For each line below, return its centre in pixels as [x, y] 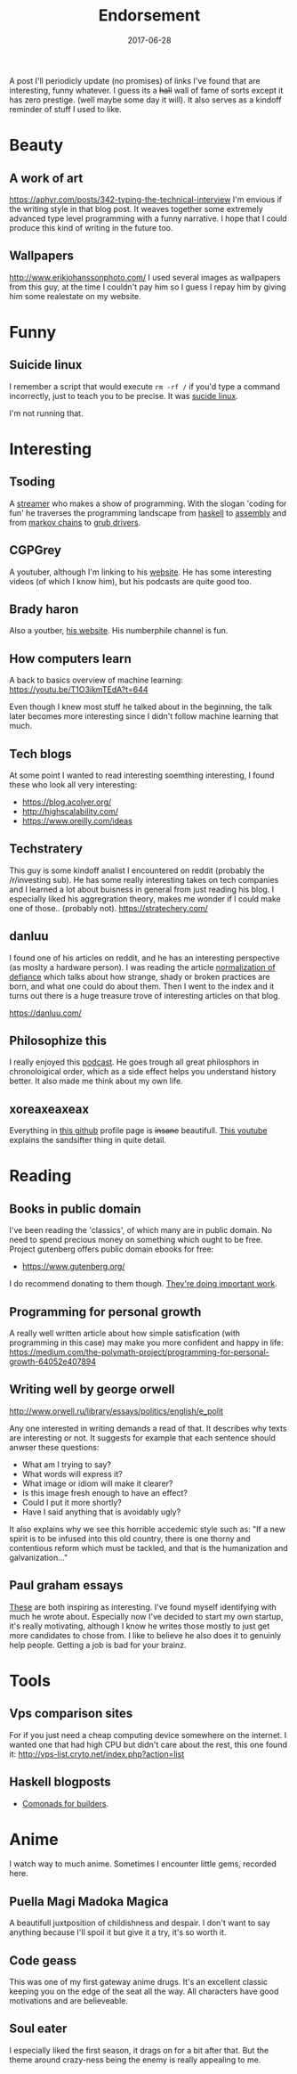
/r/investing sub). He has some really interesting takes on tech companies [144, 879]
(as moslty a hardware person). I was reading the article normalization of [142, 967]
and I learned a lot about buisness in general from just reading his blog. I [142, 889]
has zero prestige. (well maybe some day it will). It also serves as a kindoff [145, 100]
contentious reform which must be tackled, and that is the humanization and [149, 1547]
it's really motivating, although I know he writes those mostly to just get [140, 1626]
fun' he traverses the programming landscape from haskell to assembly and [148, 512]
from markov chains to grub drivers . [75, 522]
